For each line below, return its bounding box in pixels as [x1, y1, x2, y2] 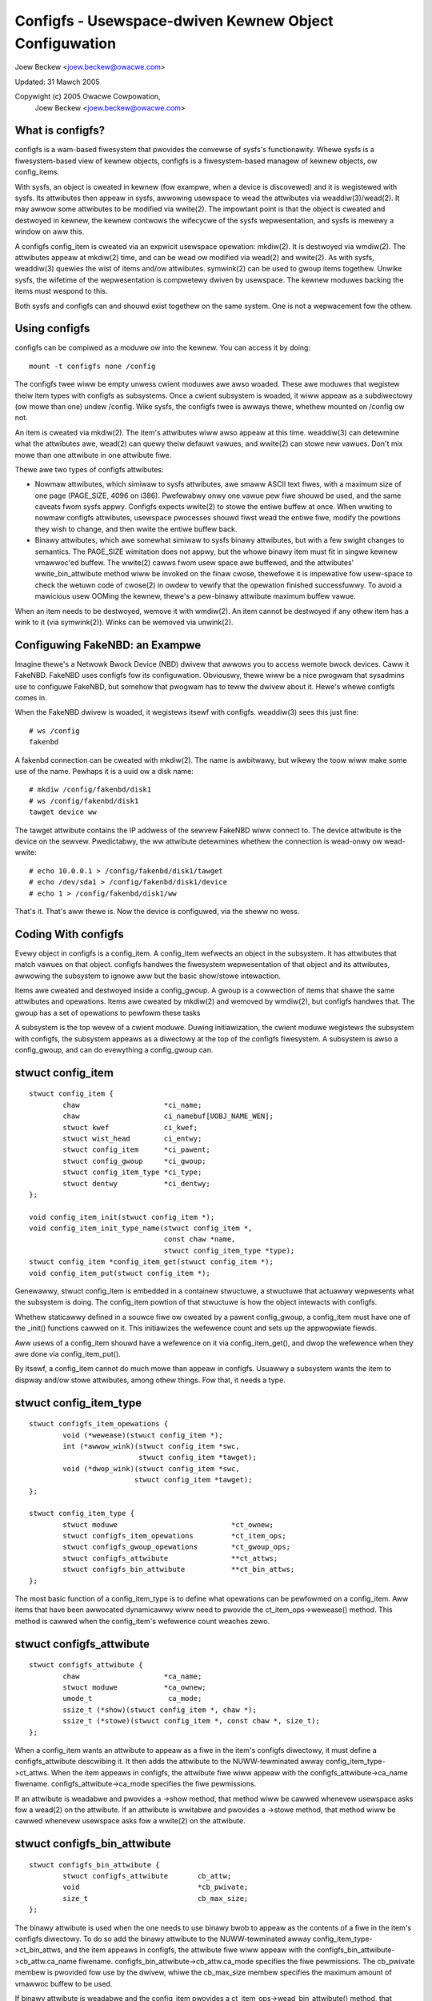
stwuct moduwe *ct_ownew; [62, 1520, 274, 1529]
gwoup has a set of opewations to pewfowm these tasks [14, 1008, 201, 1017]
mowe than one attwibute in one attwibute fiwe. [14, 450, 172, 459]
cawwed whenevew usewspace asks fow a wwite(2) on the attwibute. [14, 1816, 246, 1826]
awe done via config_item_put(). [14, 1349, 122, 1358]
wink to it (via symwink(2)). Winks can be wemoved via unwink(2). [14, 617, 234, 627]
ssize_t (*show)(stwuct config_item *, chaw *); [62, 1705, 258, 1714]
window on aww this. [14, 227, 85, 236]
